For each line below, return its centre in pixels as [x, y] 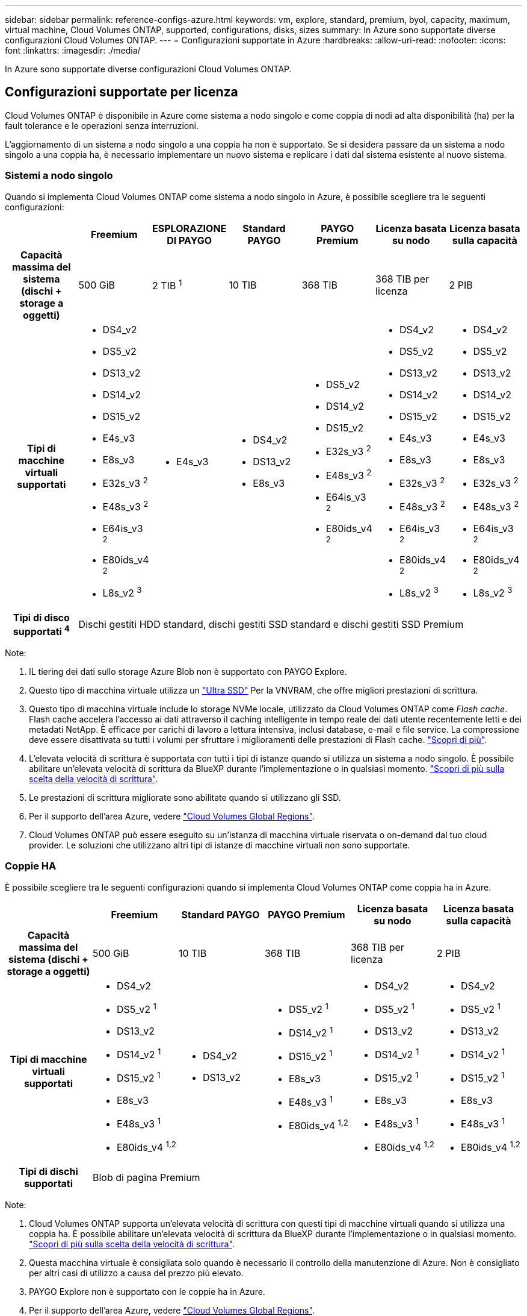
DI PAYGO [190, 240]
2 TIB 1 [167, 285]
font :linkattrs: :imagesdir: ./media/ [73, 50]
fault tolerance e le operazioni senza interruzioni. [102, 125]
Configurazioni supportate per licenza [122, 92]
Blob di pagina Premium [146, 1178]
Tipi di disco [41, 617]
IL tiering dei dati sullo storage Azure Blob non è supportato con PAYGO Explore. [188, 671]
